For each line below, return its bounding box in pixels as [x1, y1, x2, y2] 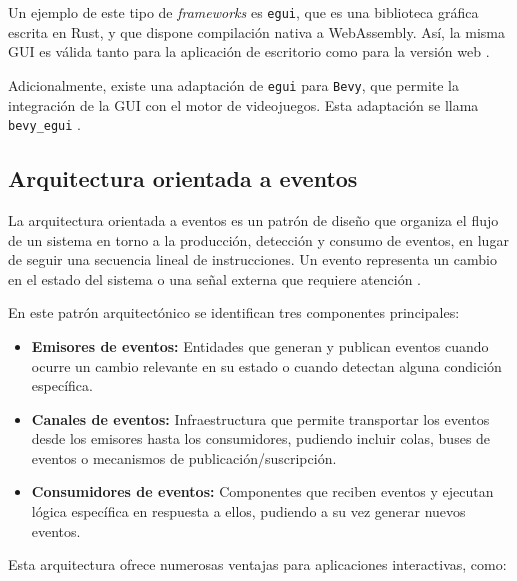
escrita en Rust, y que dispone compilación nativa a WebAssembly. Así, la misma [8, 21, 505, 42]
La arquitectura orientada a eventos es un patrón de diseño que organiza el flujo [8, 209, 499, 230]
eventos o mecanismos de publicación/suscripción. [31, 447, 337, 468]
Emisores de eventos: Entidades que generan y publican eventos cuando [31, 335, 489, 356]
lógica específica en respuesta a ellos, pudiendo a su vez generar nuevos [31, 501, 466, 522]
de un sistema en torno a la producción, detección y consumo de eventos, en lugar [8, 229, 509, 250]
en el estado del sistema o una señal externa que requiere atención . [8, 268, 421, 289]
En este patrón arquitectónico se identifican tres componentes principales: [8, 302, 460, 323]
